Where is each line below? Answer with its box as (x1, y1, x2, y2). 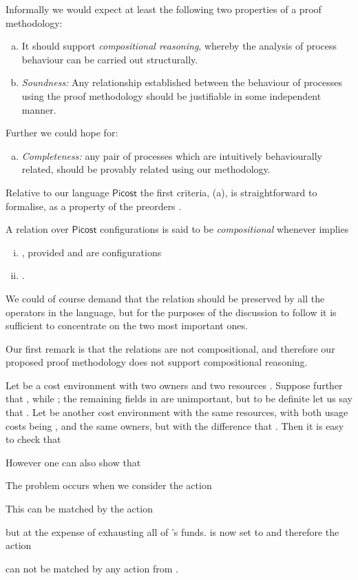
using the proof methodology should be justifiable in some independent (21, 88, 322, 103)
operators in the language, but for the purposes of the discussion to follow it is (6, 304, 337, 319)
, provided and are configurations (21, 245, 162, 259)
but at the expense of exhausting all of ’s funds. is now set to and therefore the (6, 524, 339, 539)
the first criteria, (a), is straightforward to (140, 185, 317, 199)
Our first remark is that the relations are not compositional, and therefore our (6, 341, 335, 355)
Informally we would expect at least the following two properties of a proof (6, 2, 322, 16)
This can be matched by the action (6, 501, 153, 516)
